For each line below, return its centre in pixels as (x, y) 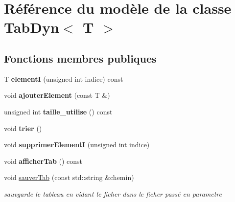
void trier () (23, 128)
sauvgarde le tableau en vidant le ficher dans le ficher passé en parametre (113, 193)
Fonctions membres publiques (80, 58)
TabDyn (32, 27)
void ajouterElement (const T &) (57, 95)
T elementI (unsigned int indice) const (64, 79)
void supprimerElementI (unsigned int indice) (77, 145)
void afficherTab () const (43, 161)
